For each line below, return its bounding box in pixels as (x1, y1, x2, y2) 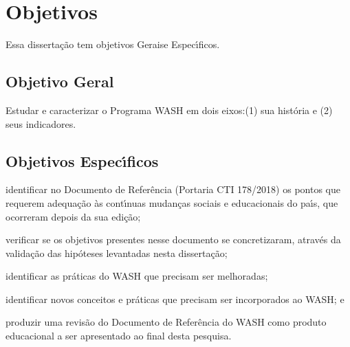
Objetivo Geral (6, 71, 114, 92)
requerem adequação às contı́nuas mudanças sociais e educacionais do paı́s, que (6, 195, 338, 210)
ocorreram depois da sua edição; (6, 209, 141, 223)
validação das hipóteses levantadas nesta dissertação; (6, 245, 228, 260)
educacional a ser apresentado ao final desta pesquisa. (6, 328, 232, 343)
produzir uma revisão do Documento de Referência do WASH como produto (6, 315, 327, 329)
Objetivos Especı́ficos (6, 150, 159, 171)
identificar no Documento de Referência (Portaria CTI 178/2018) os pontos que (6, 182, 340, 197)
